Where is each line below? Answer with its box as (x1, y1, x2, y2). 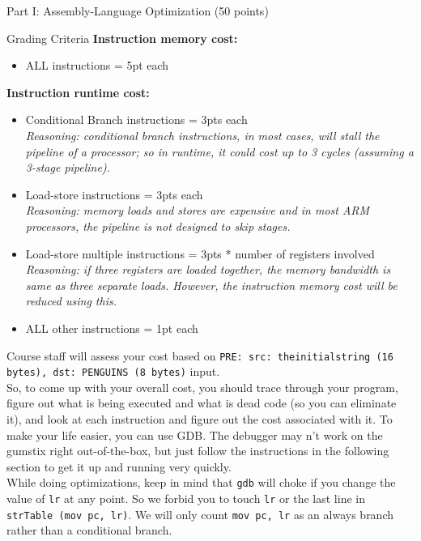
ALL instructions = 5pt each (25, 57, 169, 74)
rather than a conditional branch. (6, 522, 172, 539)
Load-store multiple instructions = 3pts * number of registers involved (25, 245, 375, 262)
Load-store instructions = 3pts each (25, 185, 203, 202)
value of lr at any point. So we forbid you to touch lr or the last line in (6, 490, 365, 507)
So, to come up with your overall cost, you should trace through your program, (6, 378, 398, 395)
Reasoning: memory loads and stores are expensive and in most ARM (25, 202, 370, 219)
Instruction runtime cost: (6, 83, 150, 100)
